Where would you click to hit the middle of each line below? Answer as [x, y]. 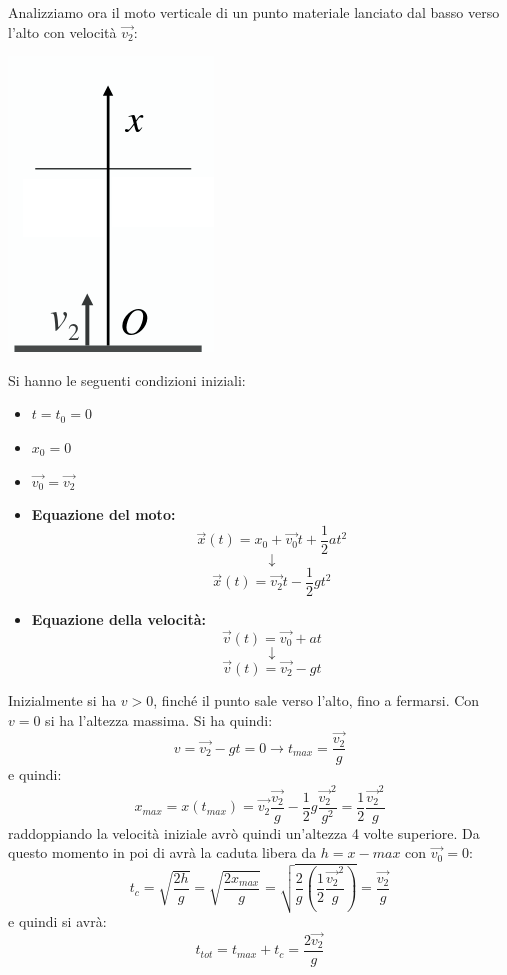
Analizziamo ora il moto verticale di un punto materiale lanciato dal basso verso [254, 12]
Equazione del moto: [103, 514]
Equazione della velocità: [119, 618]
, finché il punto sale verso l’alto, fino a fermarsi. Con [316, 699]
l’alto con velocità [62, 31]
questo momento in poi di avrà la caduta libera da [162, 852]
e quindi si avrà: [57, 921]
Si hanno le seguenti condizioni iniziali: [127, 379]
